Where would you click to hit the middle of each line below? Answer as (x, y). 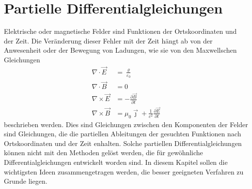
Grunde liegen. (26, 181)
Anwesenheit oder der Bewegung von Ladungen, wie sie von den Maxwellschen (120, 50)
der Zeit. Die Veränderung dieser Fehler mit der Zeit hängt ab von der (108, 40)
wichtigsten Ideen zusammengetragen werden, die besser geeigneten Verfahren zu (124, 171)
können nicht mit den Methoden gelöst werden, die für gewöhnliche (103, 153)
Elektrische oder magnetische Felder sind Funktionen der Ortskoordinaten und (120, 31)
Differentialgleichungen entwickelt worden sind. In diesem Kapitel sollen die (116, 162)
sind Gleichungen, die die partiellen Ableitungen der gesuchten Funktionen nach (123, 134)
